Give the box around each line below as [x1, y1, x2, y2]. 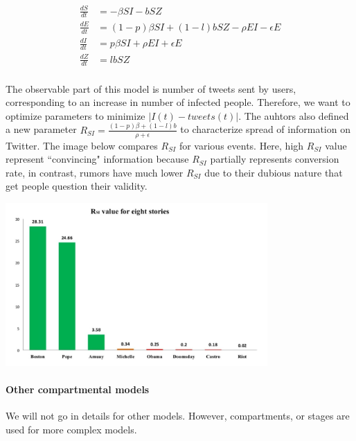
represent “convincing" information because [6, 152, 189, 166]
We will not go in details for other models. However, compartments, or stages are [6, 408, 350, 423]
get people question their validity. [6, 179, 148, 193]
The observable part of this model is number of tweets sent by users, [6, 81, 296, 96]
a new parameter [6, 122, 77, 136]
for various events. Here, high [179, 138, 304, 152]
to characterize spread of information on [180, 122, 350, 136]
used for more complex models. [6, 422, 137, 436]
